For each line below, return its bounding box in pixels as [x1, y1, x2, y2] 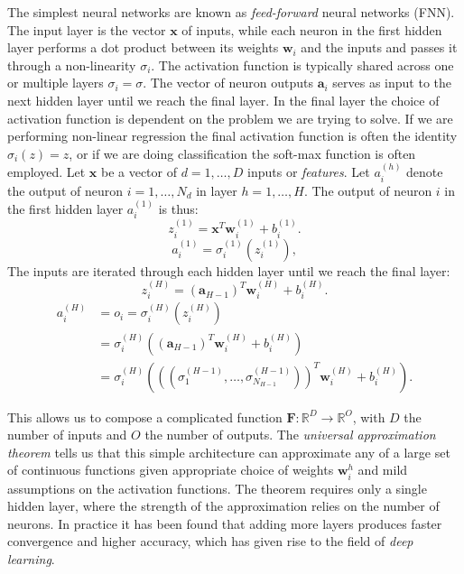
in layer [196, 181, 237, 199]
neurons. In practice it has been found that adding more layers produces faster [7, 514, 442, 532]
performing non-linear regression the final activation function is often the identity [7, 126, 458, 145]
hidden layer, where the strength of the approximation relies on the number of [7, 496, 440, 515]
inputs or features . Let [247, 162, 370, 181]
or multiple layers [7, 73, 104, 92]
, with [352, 407, 385, 426]
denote [406, 162, 443, 181]
